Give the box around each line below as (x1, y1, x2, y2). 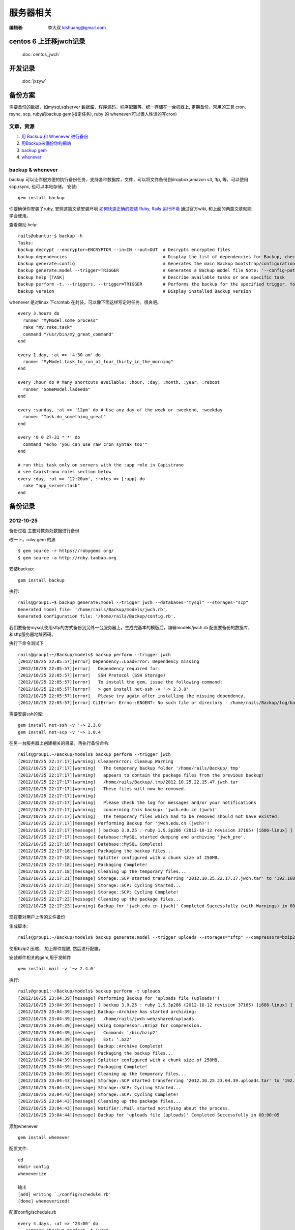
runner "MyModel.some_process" (23, 317, 98, 323)
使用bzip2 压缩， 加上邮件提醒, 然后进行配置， (9, 945, 103, 952)
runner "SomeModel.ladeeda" (23, 386, 91, 392)
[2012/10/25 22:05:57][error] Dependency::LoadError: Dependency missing (18, 659, 200, 664)
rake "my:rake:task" (23, 325, 73, 330)
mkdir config (18, 1164, 49, 1169)
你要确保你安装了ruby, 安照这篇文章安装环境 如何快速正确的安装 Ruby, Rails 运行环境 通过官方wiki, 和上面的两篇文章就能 (9, 206, 252, 212)
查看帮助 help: (9, 222, 38, 228)
